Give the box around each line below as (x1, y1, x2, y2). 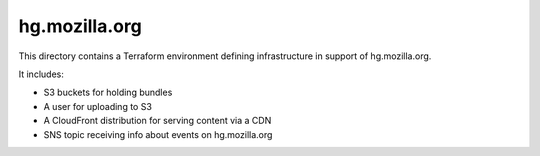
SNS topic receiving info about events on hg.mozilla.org (43, 128, 273, 140)
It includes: (18, 68, 64, 80)
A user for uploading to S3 (43, 100, 152, 112)
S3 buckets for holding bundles (43, 86, 173, 99)
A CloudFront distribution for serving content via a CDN (43, 115, 272, 127)
